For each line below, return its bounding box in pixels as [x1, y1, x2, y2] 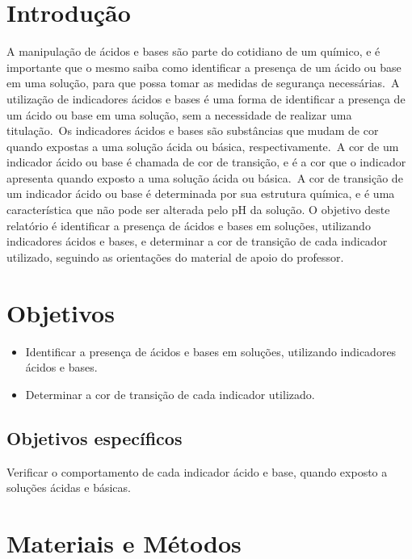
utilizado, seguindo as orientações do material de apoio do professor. [6, 248, 344, 265]
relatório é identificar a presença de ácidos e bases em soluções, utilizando [6, 216, 371, 233]
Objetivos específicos [6, 425, 183, 450]
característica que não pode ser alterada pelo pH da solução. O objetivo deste [6, 201, 390, 218]
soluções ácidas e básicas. [6, 479, 131, 496]
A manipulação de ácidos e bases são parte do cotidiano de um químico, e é [6, 43, 380, 60]
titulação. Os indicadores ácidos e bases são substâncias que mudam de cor [6, 122, 379, 139]
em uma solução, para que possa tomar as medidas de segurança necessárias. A [6, 74, 400, 91]
